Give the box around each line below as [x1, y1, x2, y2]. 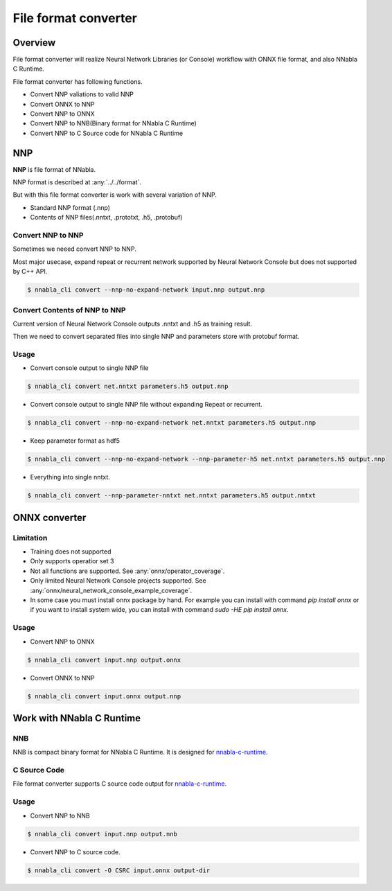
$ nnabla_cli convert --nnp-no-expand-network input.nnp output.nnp [27, 286, 265, 294]
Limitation [12, 533, 48, 542]
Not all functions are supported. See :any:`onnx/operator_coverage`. [30, 567, 225, 575]
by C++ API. [12, 267, 48, 276]
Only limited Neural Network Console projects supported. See [30, 576, 207, 585]
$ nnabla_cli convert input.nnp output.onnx [27, 655, 181, 664]
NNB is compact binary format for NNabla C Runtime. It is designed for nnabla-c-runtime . [12, 748, 268, 757]
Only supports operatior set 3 [30, 557, 114, 565]
